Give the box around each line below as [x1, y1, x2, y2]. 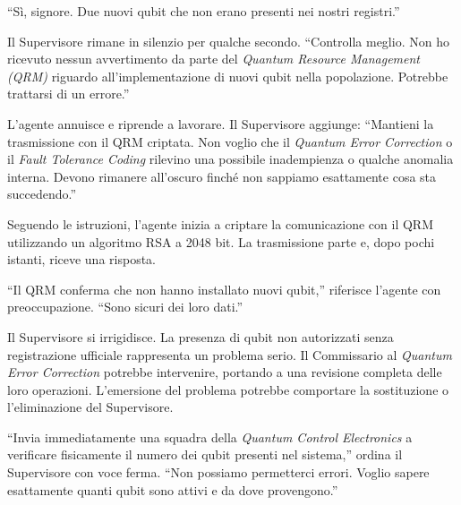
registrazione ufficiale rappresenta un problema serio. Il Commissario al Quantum [7, 345, 452, 364]
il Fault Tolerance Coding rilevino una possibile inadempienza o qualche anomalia [7, 150, 454, 168]
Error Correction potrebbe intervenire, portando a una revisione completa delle [7, 363, 442, 381]
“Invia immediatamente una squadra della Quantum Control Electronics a [7, 427, 413, 446]
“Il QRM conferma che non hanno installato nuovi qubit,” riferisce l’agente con [7, 279, 441, 298]
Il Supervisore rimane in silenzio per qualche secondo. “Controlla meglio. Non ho [7, 31, 449, 50]
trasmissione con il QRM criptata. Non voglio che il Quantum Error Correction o [7, 132, 453, 150]
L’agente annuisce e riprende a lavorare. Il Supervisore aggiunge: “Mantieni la [7, 114, 434, 133]
